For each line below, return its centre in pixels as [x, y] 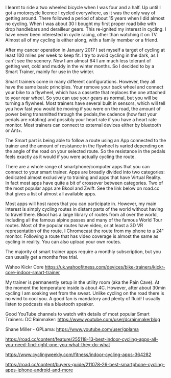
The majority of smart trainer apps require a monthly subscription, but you [83, 252]
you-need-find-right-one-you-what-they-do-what [58, 344]
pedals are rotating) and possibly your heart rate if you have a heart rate [81, 119]
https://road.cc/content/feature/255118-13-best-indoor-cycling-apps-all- [82, 339]
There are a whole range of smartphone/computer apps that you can [78, 166]
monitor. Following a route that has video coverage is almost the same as [82, 236]
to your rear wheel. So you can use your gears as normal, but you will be [82, 98]
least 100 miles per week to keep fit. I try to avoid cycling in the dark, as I [82, 55]
